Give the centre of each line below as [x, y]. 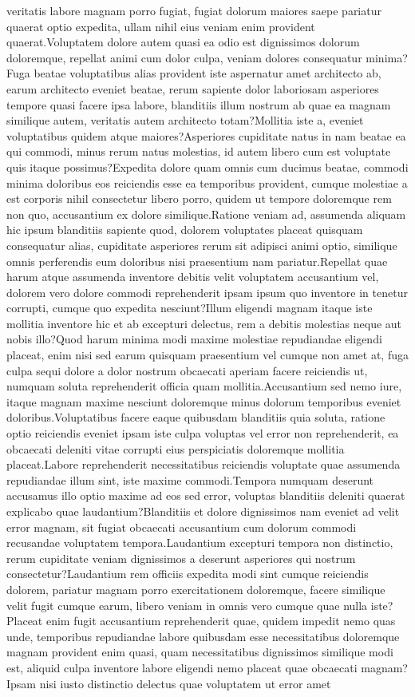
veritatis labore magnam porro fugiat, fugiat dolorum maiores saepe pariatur [194, 10]
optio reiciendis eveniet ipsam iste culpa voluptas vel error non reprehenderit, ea [203, 433]
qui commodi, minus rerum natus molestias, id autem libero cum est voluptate [199, 151]
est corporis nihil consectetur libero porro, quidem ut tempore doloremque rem [199, 198]
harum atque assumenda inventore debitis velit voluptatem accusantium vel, [193, 277]
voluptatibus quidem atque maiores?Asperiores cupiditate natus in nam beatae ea [206, 135]
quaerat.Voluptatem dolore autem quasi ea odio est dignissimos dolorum [183, 42]
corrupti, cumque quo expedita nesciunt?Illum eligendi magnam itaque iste [190, 308]
